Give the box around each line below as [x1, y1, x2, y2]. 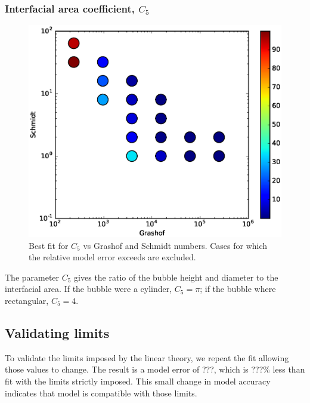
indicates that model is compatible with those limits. [5, 386, 197, 399]
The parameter [5, 270, 60, 283]
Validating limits [5, 323, 110, 342]
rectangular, [5, 294, 49, 306]
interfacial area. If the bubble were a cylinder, [5, 282, 172, 295]
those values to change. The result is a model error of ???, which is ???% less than [5, 363, 305, 376]
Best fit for [29, 239, 69, 251]
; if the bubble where [200, 282, 276, 295]
